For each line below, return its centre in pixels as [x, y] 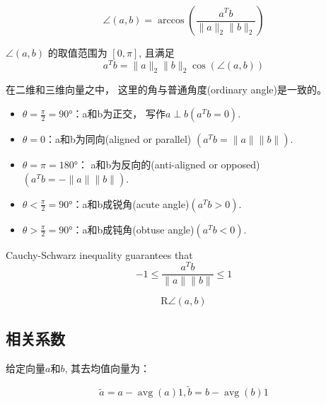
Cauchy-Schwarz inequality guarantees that [99, 254]
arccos [171, 21]
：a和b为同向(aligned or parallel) [118, 139]
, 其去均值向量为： [107, 368]
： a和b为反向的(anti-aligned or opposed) [169, 165]
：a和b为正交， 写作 [119, 114]
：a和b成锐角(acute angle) [131, 203]
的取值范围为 [77, 52]
